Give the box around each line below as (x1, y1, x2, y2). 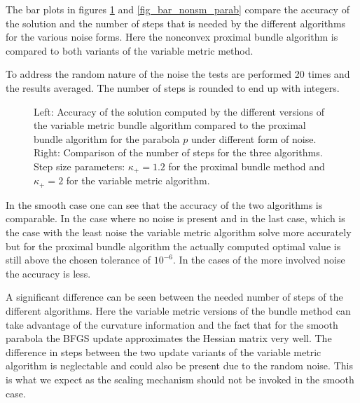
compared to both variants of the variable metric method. (6, 43, 254, 57)
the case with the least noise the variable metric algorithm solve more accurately (6, 225, 352, 240)
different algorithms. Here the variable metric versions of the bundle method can (6, 303, 351, 317)
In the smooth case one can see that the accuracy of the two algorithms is (6, 197, 323, 212)
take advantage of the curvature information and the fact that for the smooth (6, 317, 338, 332)
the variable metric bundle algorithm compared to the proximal (34, 118, 306, 132)
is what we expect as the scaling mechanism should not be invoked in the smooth (6, 371, 354, 386)
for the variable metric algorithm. (66, 173, 210, 188)
